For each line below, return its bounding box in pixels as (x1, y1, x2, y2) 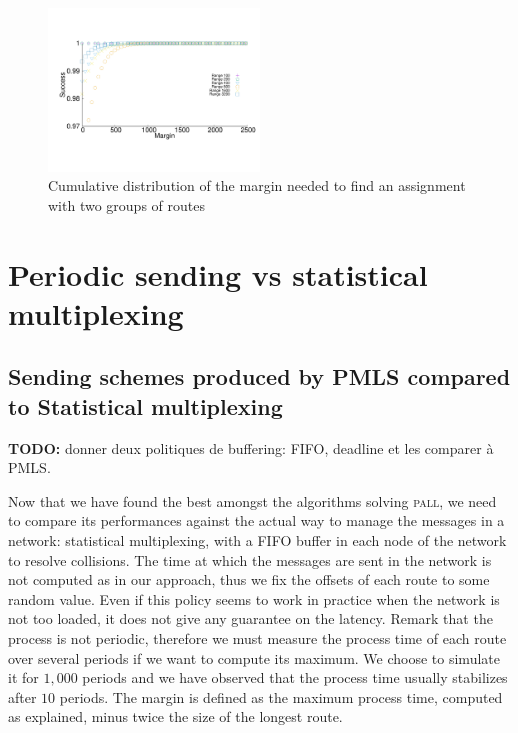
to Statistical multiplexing (8, 390, 283, 421)
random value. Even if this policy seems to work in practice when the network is (8, 588, 500, 609)
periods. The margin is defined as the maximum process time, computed (59, 686, 503, 707)
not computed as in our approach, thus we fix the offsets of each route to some (8, 569, 490, 590)
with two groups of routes (48, 194, 205, 215)
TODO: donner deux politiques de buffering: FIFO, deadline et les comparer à (8, 437, 494, 458)
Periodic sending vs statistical (8, 253, 428, 294)
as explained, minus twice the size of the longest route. (8, 706, 343, 727)
